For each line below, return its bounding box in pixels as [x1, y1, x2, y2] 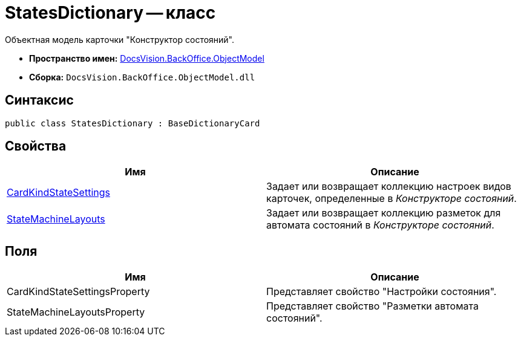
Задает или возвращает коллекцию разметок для [266, 207, 501, 219]
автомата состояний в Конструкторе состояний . [266, 219, 494, 232]
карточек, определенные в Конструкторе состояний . [266, 192, 517, 205]
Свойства [5, 138, 67, 154]
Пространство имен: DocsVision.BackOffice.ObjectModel [29, 53, 264, 63]
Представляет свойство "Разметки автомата [266, 300, 479, 313]
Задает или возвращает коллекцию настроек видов [266, 180, 511, 193]
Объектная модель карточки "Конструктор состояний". [5, 34, 235, 45]
